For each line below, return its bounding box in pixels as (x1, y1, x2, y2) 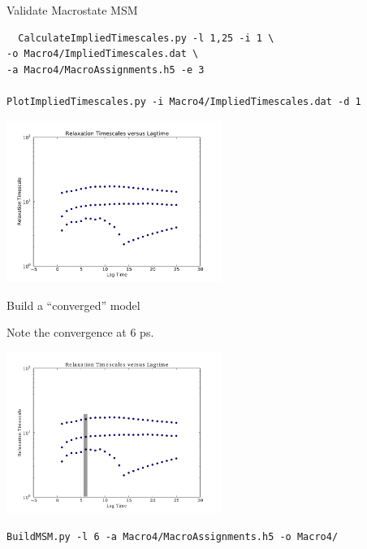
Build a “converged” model (6, 296, 140, 313)
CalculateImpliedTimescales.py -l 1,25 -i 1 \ (18, 32, 274, 44)
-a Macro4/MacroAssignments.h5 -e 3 (6, 63, 205, 76)
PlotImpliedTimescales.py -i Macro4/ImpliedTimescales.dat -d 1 (6, 95, 361, 107)
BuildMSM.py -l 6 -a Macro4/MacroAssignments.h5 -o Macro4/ (6, 530, 339, 542)
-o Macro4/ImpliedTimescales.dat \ (6, 48, 199, 60)
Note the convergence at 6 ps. (6, 324, 154, 341)
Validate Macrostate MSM (6, 2, 138, 18)
